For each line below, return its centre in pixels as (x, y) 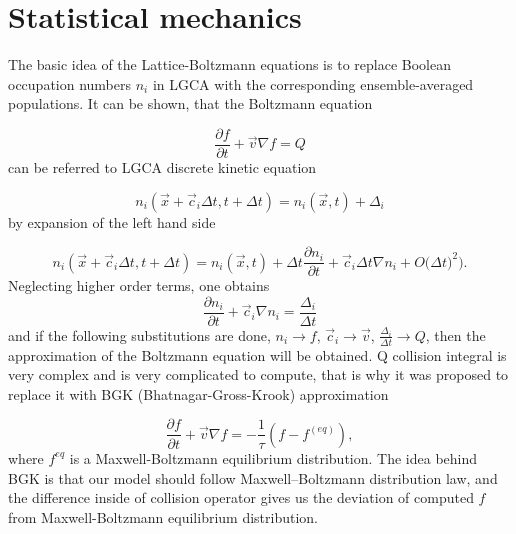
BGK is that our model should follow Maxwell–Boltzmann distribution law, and (253, 477)
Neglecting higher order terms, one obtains (139, 285)
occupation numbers (70, 83)
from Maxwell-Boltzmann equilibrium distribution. (163, 516)
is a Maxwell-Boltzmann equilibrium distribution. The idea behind (273, 457)
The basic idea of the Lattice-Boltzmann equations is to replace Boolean (229, 64)
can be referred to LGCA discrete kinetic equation (162, 166)
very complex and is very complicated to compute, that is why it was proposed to (258, 374)
